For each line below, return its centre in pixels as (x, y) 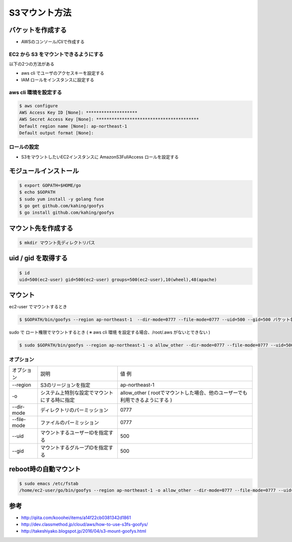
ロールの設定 (24, 147)
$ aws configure (39, 106)
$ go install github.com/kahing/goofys (67, 213)
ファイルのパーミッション (70, 423)
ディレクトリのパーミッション (74, 410)
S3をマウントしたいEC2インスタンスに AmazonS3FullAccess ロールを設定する (100, 157)
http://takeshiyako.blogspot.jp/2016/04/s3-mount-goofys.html (84, 531)
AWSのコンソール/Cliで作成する (53, 42)
